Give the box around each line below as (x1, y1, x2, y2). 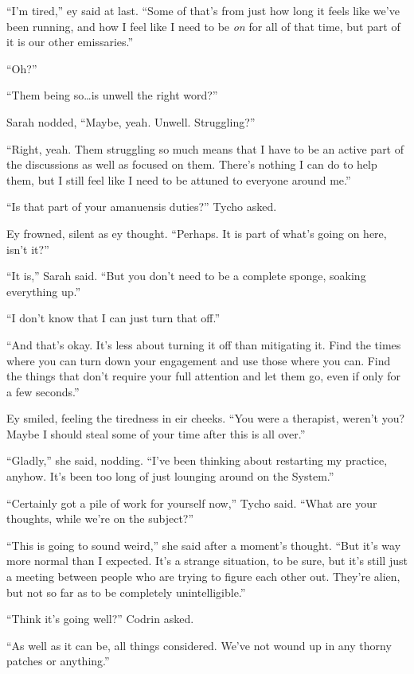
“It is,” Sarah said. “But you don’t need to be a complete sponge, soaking (6, 267, 366, 284)
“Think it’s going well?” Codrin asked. (6, 610, 194, 627)
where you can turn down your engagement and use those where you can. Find (6, 352, 391, 368)
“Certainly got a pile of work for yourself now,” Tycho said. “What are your (6, 494, 377, 511)
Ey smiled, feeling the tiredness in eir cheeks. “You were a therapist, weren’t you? (6, 410, 405, 427)
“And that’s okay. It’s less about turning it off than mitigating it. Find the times (6, 336, 401, 353)
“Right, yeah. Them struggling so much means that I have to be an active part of (6, 140, 404, 157)
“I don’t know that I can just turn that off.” (6, 310, 221, 326)
